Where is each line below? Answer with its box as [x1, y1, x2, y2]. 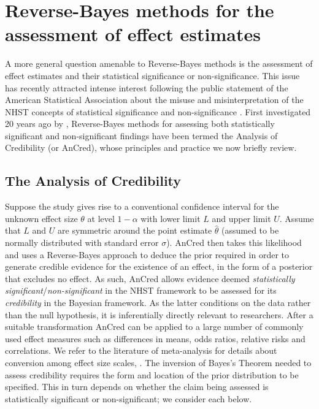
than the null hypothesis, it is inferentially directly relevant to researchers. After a [5, 308, 313, 321]
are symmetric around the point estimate [58, 224, 212, 237]
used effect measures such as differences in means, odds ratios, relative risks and [5, 332, 306, 345]
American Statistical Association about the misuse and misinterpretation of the [5, 93, 304, 106]
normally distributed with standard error [5, 236, 159, 249]
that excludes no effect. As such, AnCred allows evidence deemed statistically [5, 272, 295, 285]
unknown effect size [5, 212, 78, 224]
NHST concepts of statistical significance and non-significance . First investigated [5, 105, 311, 118]
